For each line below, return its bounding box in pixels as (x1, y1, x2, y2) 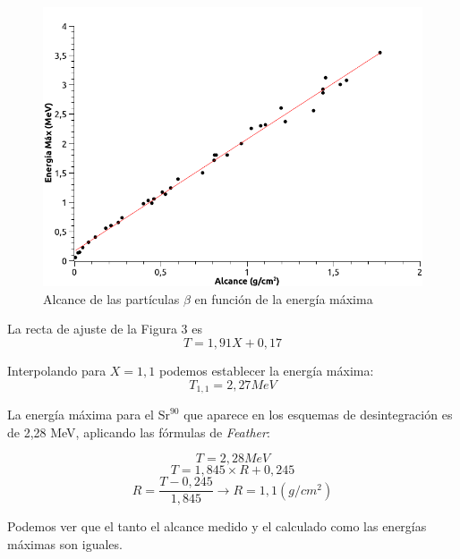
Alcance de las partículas (43, 289, 180, 308)
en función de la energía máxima (194, 289, 373, 308)
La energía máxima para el (7, 405, 154, 424)
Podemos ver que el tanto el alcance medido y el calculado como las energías (7, 517, 427, 536)
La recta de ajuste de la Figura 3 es (7, 319, 202, 338)
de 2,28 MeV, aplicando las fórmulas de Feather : (7, 422, 270, 441)
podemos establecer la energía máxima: (158, 361, 374, 380)
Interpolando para (7, 361, 106, 380)
